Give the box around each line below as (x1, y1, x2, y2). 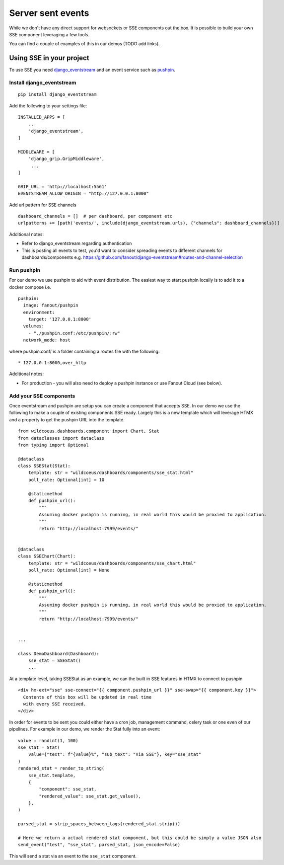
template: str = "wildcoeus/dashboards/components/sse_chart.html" (28, 560, 196, 566)
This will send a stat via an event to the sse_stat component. (9, 853, 137, 859)
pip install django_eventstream (18, 92, 97, 97)
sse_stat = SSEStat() (28, 658, 81, 663)
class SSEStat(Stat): (18, 463, 71, 469)
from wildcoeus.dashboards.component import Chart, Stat (18, 428, 160, 434)
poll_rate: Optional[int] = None (28, 567, 110, 573)
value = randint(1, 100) (18, 738, 78, 743)
